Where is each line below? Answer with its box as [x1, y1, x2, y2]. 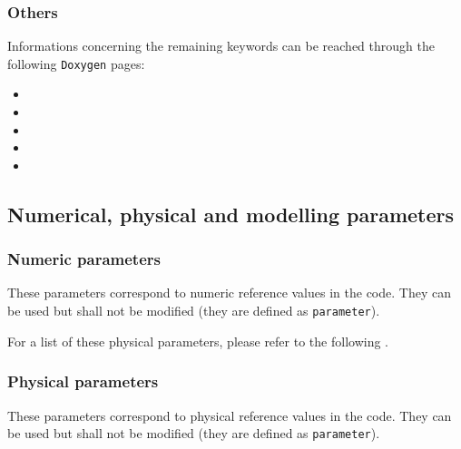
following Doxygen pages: [7, 54, 145, 73]
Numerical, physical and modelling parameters [7, 200, 455, 228]
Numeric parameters [7, 248, 161, 270]
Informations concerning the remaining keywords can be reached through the [7, 36, 435, 55]
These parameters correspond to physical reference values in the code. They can [7, 405, 452, 425]
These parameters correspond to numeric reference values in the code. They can [7, 283, 451, 302]
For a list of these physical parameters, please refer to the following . [7, 331, 388, 350]
